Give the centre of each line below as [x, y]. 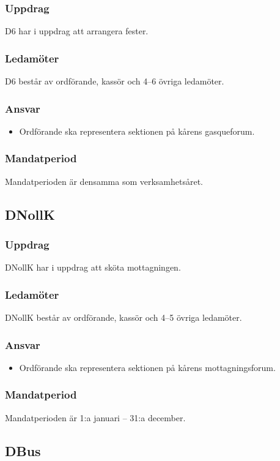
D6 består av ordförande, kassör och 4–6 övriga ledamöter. [115, 81]
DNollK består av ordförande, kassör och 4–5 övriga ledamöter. [123, 317]
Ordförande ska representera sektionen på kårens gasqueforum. [137, 131]
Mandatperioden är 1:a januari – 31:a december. [95, 417]
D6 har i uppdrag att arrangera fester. [77, 31]
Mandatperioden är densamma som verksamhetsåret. [104, 181]
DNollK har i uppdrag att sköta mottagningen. [93, 267]
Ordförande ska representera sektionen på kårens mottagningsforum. [147, 367]
